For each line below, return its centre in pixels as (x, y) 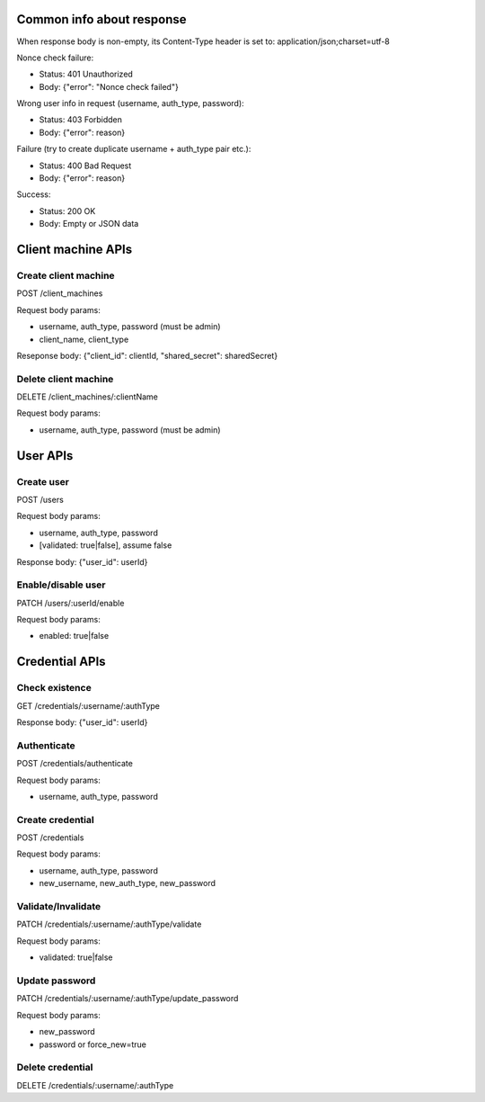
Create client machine (66, 275)
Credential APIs (62, 662)
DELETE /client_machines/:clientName (88, 397)
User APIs (45, 456)
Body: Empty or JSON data (89, 224)
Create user (43, 481)
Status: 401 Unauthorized (86, 74)
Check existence (54, 688)
